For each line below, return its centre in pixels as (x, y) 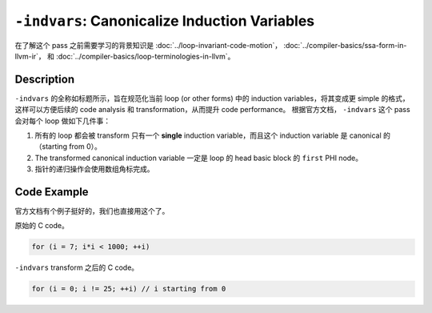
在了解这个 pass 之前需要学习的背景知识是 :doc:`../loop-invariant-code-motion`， (148, 45)
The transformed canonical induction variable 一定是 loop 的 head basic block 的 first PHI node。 (199, 158)
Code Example (52, 192)
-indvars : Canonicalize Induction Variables (165, 21)
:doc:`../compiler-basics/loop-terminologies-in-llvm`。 (146, 56)
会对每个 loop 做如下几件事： (63, 121)
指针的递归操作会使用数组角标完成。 (94, 169)
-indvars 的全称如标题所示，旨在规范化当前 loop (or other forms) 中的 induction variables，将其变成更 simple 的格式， (212, 98)
